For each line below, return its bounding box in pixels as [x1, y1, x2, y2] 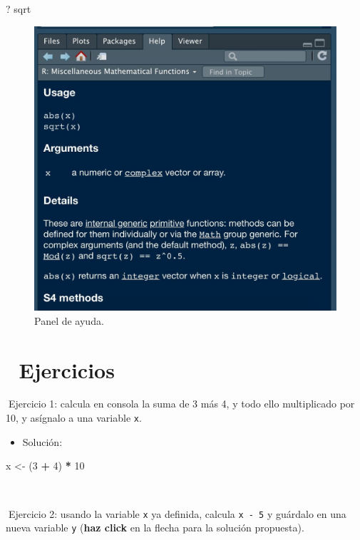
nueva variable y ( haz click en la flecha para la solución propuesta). [6, 520, 304, 535]
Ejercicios [19, 355, 115, 384]
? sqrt [6, 1, 31, 16]
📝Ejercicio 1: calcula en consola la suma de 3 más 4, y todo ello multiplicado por [6, 396, 355, 411]
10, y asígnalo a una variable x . [6, 410, 142, 425]
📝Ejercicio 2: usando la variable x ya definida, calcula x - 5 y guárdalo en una [6, 506, 346, 521]
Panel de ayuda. [34, 313, 104, 328]
